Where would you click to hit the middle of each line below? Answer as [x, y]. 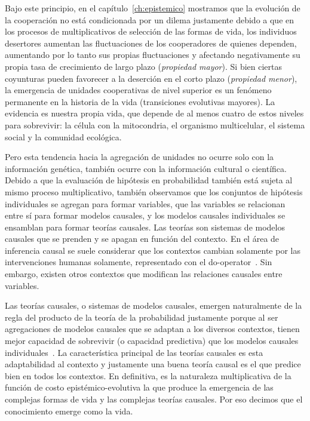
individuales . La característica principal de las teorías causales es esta [134, 352]
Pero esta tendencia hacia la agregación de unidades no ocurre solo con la [139, 157]
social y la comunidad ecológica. [63, 136]
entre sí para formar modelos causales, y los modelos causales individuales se [145, 215]
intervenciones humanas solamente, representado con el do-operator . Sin [139, 262]
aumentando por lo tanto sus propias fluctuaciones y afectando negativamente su [153, 55]
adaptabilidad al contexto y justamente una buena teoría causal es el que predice [153, 364]
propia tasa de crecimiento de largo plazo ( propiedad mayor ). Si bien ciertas [143, 66]
